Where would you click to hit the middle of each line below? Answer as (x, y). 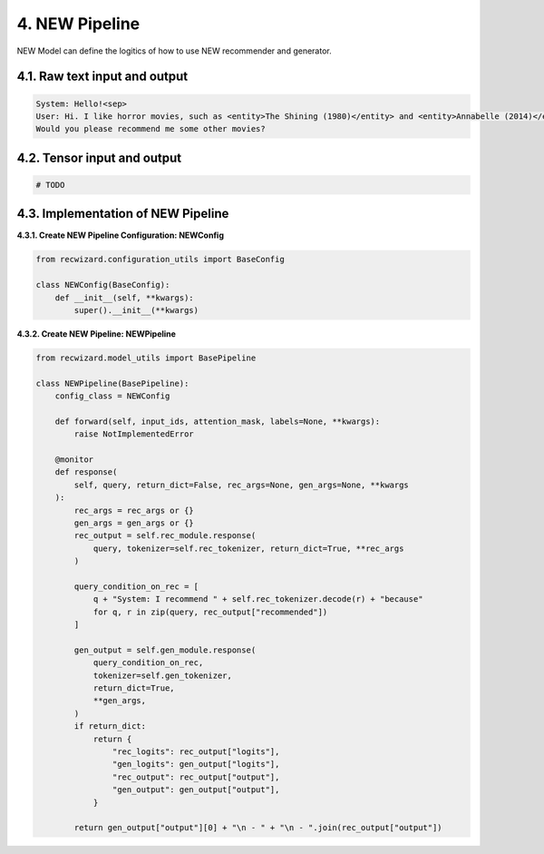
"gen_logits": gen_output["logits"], (196, 764)
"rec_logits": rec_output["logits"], (196, 752)
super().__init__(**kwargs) (136, 310)
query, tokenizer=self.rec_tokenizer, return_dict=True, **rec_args (248, 548)
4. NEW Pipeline (78, 24)
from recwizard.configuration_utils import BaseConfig (160, 260)
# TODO (50, 185)
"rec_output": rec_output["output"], (196, 777)
